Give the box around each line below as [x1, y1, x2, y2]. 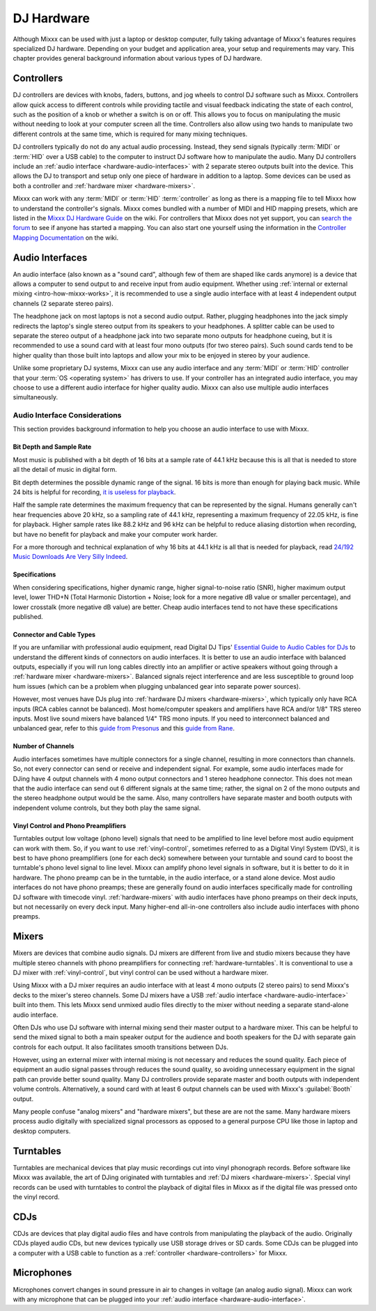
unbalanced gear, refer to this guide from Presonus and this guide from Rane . [13, 724, 235, 733]
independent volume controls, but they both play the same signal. [13, 804, 201, 812]
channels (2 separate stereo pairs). [13, 299, 114, 307]
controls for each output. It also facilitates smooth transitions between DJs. [13, 1043, 229, 1051]
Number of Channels [13, 742, 75, 751]
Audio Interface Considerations [13, 411, 122, 420]
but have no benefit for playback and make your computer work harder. [13, 530, 219, 538]
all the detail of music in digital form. [13, 466, 118, 474]
